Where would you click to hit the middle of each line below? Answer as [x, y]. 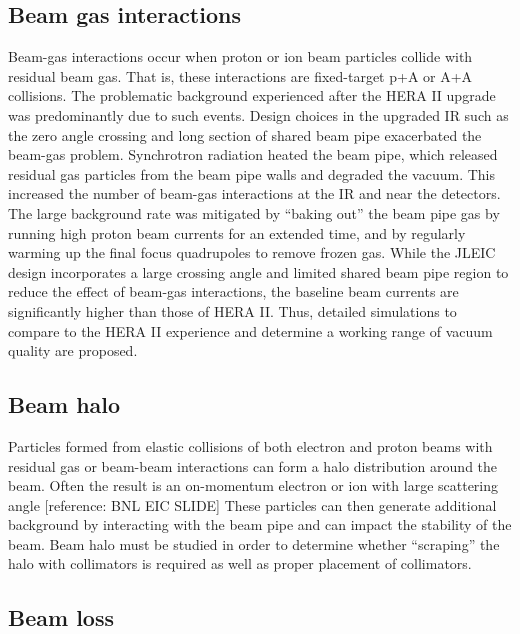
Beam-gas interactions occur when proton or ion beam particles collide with [240, 56]
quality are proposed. [73, 350]
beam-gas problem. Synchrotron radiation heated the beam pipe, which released [253, 154]
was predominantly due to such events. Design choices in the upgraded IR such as [258, 114]
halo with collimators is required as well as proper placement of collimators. [240, 563]
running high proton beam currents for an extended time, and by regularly [237, 232]
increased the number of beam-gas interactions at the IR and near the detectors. [254, 193]
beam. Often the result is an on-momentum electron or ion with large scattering [253, 485]
